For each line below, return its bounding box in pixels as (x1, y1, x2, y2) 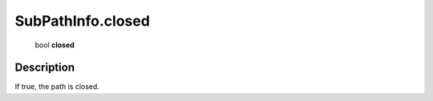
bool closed (34, 40, 75, 50)
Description (14, 61, 75, 75)
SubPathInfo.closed (14, 12, 150, 30)
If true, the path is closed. (14, 82, 100, 91)
